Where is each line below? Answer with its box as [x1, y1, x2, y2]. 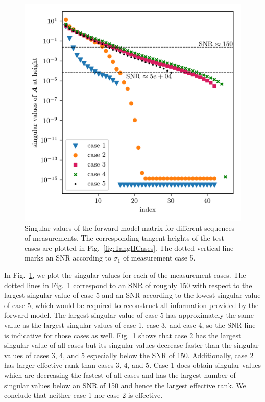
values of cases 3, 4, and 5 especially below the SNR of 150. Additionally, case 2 [4, 349, 254, 360]
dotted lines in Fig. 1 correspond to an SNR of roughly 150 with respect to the [4, 279, 252, 290]
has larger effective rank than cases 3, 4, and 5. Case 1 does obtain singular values [4, 360, 261, 370]
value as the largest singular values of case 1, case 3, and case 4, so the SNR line [4, 319, 256, 330]
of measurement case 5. [123, 252, 196, 263]
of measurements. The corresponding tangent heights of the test [25, 232, 224, 243]
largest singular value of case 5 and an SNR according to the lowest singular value [4, 290, 261, 300]
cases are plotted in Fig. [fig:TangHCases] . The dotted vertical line [25, 242, 234, 253]
